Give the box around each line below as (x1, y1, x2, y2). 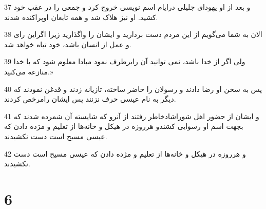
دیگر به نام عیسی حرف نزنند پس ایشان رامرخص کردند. (4, 93, 176, 104)
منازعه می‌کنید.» (4, 66, 53, 77)
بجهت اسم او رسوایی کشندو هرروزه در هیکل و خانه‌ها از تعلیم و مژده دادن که (4, 121, 243, 131)
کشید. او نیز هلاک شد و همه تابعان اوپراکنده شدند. (4, 11, 158, 22)
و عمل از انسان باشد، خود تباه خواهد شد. (4, 39, 131, 49)
